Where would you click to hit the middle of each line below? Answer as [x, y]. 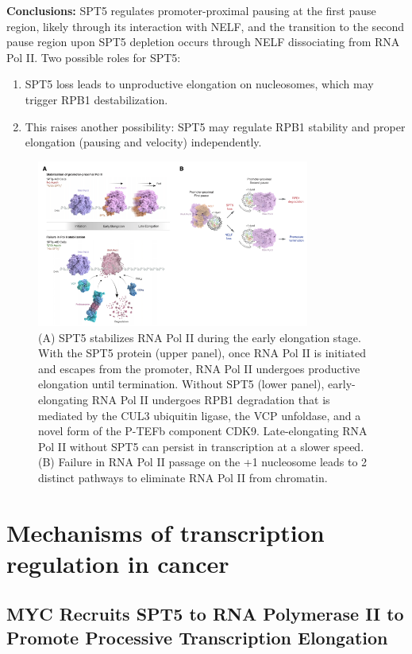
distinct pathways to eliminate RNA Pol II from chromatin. [183, 477]
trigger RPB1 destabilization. [96, 99]
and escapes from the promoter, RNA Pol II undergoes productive [199, 368]
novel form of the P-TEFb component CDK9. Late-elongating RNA [203, 431]
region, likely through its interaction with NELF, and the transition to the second [206, 26]
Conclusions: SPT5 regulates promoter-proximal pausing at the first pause [191, 10]
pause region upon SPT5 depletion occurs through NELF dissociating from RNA [203, 42]
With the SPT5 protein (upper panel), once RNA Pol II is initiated [202, 353]
